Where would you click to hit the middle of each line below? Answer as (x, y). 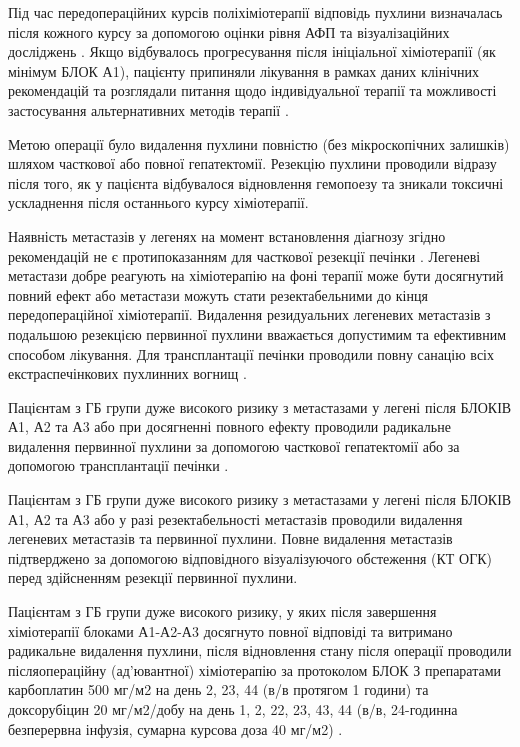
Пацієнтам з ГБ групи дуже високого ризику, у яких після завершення (222, 611)
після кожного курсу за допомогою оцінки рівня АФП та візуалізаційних (229, 31)
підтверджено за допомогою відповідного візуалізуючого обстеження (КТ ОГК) (250, 557)
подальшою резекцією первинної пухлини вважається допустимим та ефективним (257, 333)
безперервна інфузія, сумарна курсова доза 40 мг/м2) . (175, 728)
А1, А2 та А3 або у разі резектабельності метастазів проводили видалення (235, 518)
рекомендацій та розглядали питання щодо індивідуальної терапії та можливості (252, 90)
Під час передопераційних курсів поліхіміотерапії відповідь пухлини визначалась (255, 12)
